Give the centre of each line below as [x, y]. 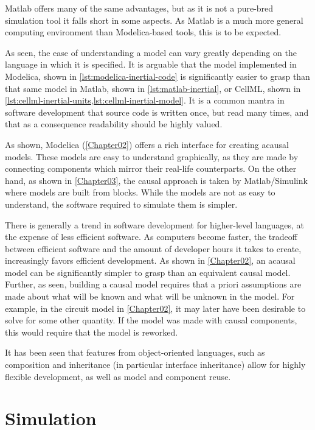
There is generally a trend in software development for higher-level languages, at [154, 224]
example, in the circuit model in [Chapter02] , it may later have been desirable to [155, 308]
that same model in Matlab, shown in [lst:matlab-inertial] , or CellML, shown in [153, 88]
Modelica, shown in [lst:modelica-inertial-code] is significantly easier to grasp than [157, 76]
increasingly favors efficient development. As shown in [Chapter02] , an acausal [150, 260]
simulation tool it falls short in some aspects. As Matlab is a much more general [154, 20]
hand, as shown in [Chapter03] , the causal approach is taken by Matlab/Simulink [156, 180]
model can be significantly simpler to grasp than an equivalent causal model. [148, 272]
